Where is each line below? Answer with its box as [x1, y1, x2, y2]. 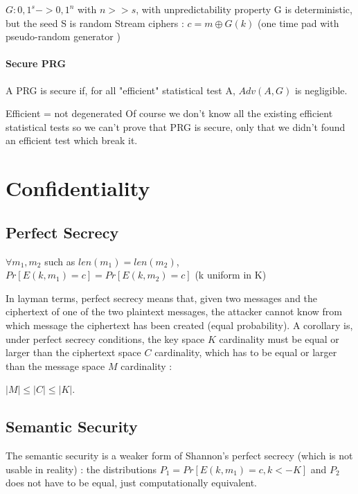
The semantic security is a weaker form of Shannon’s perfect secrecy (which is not [6, 448, 353, 463]
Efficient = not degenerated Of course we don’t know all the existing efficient [6, 106, 333, 121]
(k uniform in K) [195, 267, 267, 282]
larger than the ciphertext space [6, 345, 141, 360]
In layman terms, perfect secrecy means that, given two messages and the [6, 290, 318, 305]
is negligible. [294, 82, 348, 97]
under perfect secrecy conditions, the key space [6, 331, 205, 346]
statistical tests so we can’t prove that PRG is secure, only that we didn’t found [6, 119, 346, 134]
